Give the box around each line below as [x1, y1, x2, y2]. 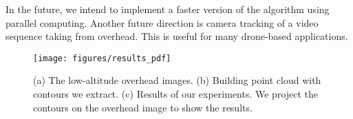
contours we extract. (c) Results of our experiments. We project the [33, 87, 319, 101]
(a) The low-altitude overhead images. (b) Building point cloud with [33, 73, 321, 87]
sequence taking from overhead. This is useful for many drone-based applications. [6, 29, 348, 43]
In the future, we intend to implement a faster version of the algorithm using [6, 2, 330, 16]
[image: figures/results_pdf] [33, 53, 171, 63]
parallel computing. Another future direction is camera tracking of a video [6, 15, 319, 30]
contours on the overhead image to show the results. [33, 100, 253, 114]
